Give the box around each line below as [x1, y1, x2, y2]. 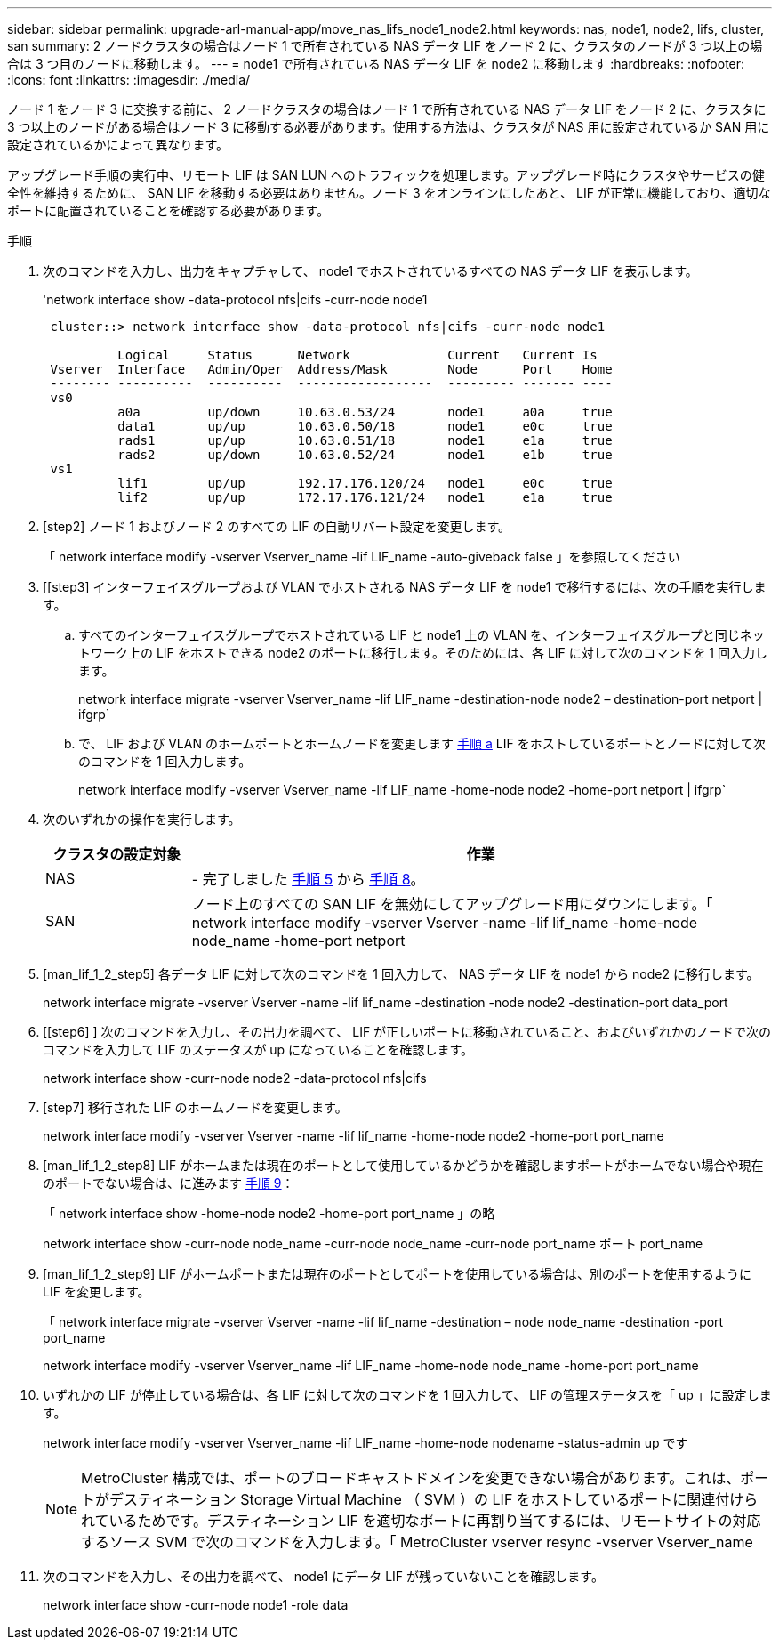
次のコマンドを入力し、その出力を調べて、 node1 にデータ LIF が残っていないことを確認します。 [43, 1569, 604, 1584]
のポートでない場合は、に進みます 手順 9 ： [43, 1175, 294, 1191]
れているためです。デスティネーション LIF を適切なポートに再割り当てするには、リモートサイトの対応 [81, 1512, 761, 1530]
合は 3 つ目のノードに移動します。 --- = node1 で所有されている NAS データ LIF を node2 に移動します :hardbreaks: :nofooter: [7, 56, 745, 71]
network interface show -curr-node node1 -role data [43, 1597, 349, 1612]
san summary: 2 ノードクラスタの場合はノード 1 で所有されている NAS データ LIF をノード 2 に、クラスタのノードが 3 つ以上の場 [7, 38, 763, 53]
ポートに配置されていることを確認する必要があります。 [7, 203, 330, 218]
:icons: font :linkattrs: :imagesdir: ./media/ [7, 72, 251, 87]
